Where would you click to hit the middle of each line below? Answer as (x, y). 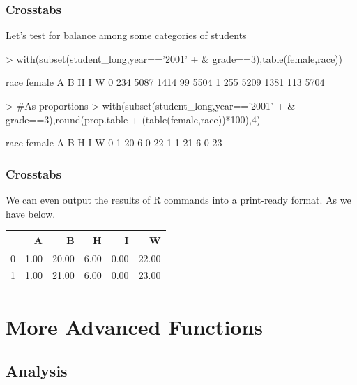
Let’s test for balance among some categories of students (126, 35)
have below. (31, 213)
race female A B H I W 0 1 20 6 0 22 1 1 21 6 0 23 (114, 143)
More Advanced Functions (135, 326)
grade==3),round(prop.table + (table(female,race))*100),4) (133, 119)
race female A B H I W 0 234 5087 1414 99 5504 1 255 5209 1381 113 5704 (165, 82)
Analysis (37, 371)
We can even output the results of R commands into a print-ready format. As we (178, 199)
